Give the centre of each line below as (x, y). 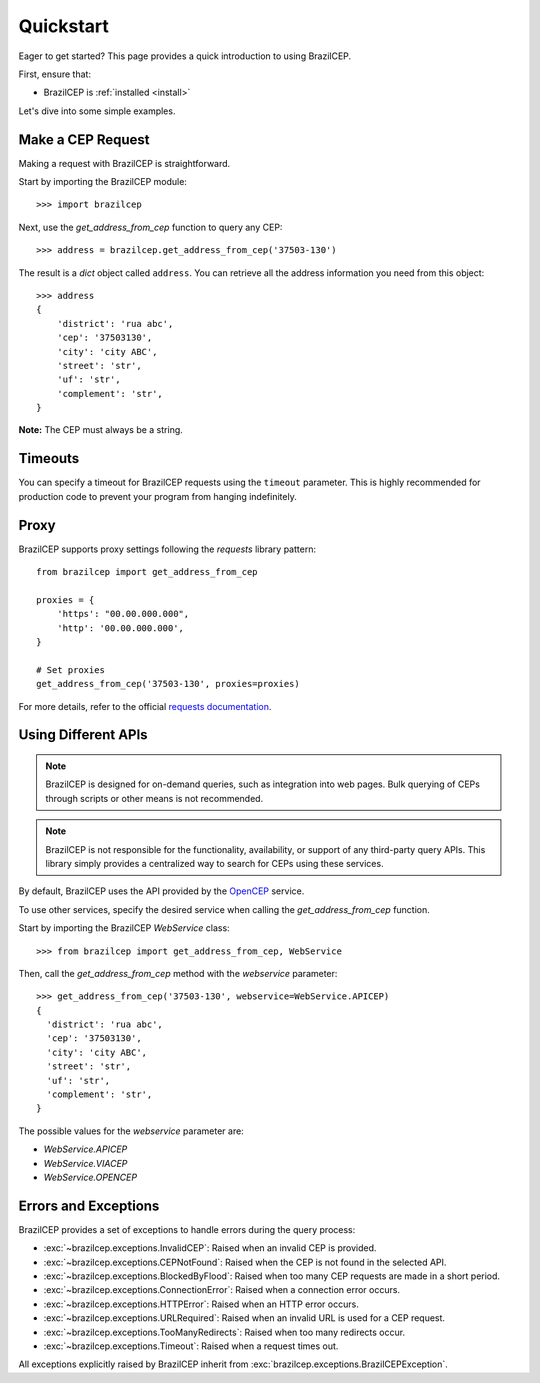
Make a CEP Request (84, 139)
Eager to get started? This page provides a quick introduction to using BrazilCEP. (185, 56)
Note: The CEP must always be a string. (101, 430)
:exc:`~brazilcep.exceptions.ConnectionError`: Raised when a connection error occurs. (221, 1290)
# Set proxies (70, 669)
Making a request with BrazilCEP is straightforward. (124, 163)
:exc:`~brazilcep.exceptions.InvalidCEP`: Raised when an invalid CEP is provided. (210, 1248)
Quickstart (64, 26)
